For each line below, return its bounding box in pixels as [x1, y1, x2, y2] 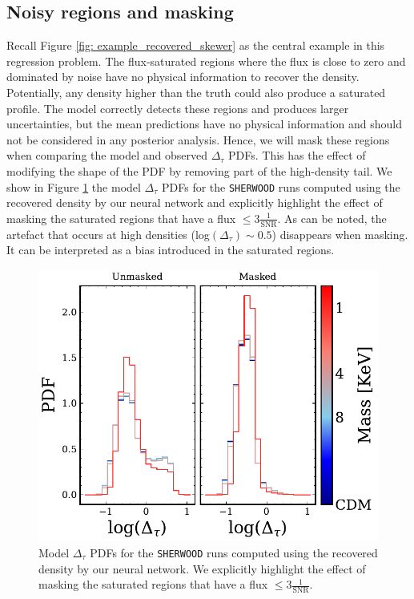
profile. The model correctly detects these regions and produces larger [6, 99, 349, 116]
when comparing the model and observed [6, 147, 207, 164]
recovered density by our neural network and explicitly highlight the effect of [6, 194, 383, 211]
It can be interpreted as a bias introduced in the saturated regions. [6, 241, 335, 258]
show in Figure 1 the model [6, 178, 141, 195]
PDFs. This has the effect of [228, 147, 366, 164]
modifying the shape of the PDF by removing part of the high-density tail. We [6, 162, 392, 179]
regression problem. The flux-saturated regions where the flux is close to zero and [6, 52, 406, 69]
